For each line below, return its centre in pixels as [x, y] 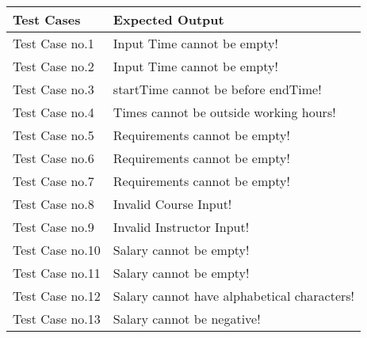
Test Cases [47, 19]
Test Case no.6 [54, 158]
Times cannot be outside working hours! [224, 112]
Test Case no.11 [57, 273]
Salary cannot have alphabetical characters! [234, 296]
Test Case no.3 [54, 89]
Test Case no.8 [54, 204]
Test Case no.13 [57, 319]
